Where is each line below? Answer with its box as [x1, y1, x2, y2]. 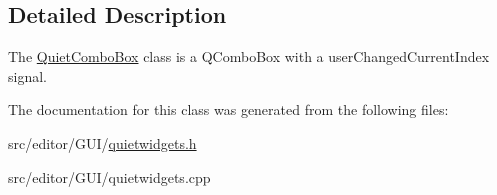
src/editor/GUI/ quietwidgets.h [8, 132, 197, 153]
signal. [8, 65, 47, 86]
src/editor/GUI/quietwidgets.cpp [8, 166, 211, 187]
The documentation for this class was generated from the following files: [8, 99, 449, 120]
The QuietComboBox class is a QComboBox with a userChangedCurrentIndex [8, 46, 490, 67]
